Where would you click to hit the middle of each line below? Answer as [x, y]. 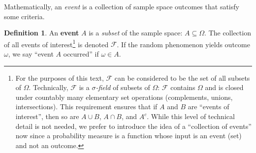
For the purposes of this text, [60, 77]
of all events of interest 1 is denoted [56, 43]
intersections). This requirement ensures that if [86, 107]
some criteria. [24, 16]
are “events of [208, 107]
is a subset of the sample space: [136, 33]
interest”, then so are [47, 116]
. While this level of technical [191, 116]
